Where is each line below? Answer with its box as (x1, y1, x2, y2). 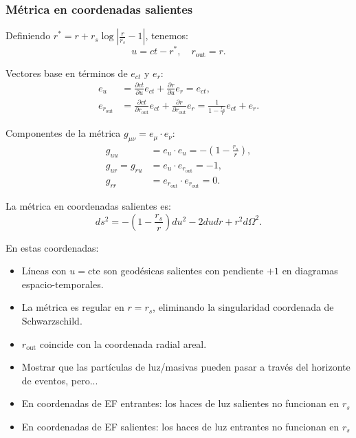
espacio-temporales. (21, 276, 104, 291)
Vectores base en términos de (5, 65, 128, 80)
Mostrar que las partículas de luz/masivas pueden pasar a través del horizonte (21, 360, 351, 374)
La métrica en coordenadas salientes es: (5, 199, 171, 213)
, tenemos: (145, 28, 188, 43)
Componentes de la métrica (5, 126, 121, 140)
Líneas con (21, 263, 67, 278)
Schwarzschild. (21, 314, 82, 328)
